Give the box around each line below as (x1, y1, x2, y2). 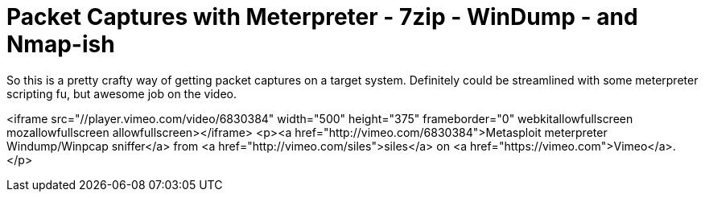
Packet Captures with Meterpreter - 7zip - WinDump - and (6, 3, 638, 31)
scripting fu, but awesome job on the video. (6, 86, 237, 101)
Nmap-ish (6, 31, 115, 58)
